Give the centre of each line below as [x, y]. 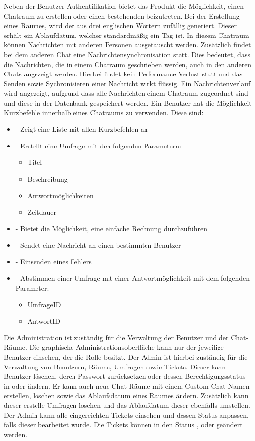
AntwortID [44, 321]
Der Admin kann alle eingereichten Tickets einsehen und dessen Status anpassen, [126, 415]
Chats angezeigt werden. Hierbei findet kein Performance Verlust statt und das [123, 74]
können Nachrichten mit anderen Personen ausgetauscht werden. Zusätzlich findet [127, 45]
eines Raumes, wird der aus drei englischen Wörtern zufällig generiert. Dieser [121, 25]
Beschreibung [47, 178]
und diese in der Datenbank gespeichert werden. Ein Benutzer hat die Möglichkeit [128, 102]
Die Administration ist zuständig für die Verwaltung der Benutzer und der [116, 337]
